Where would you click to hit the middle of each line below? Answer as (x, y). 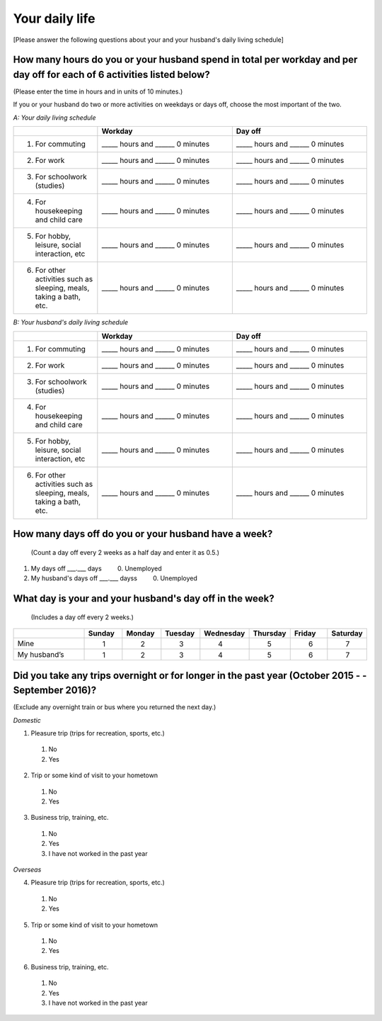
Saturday (347, 633)
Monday (140, 633)
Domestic (27, 720)
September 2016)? (55, 690)
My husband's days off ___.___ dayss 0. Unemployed (114, 578)
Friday (305, 633)
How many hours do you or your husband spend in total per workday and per (185, 60)
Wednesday (225, 633)
